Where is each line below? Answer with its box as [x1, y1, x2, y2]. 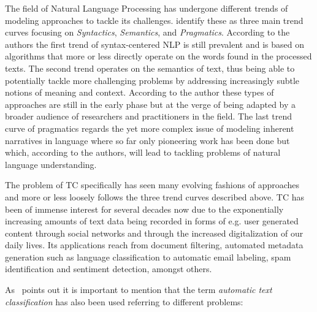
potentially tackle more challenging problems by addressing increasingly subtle [5, 74, 300, 86]
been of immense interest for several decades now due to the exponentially [5, 202, 284, 215]
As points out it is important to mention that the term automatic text [5, 283, 272, 296]
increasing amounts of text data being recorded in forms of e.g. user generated [5, 215, 299, 227]
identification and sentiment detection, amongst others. [5, 262, 212, 275]
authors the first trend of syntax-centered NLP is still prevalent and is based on [5, 37, 305, 50]
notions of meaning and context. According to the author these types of [5, 86, 274, 99]
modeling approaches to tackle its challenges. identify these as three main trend [5, 13, 304, 26]
